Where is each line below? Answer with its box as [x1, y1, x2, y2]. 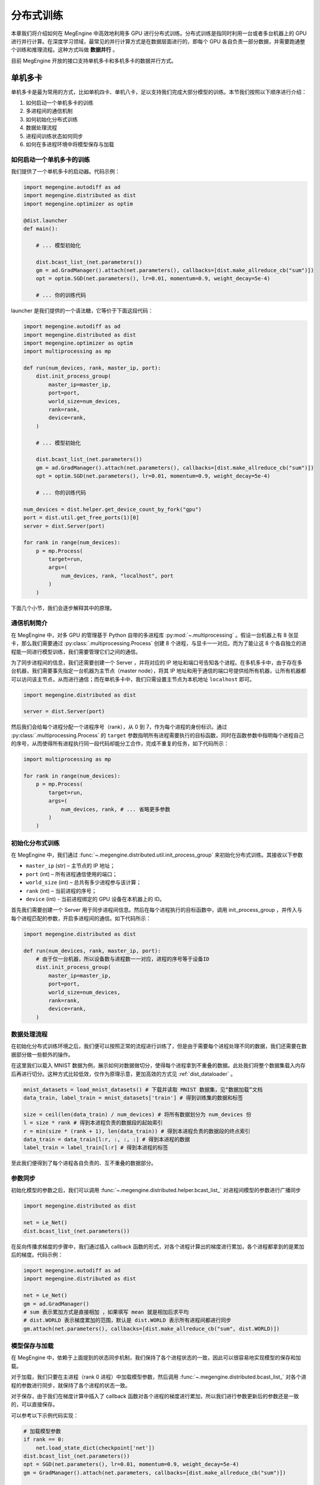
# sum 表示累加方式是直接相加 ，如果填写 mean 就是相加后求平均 [23, 1309, 189, 1315]
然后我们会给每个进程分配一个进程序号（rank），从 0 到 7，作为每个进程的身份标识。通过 [11, 723, 228, 731]
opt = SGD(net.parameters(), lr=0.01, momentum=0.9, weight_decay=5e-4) [23, 1461, 239, 1468]
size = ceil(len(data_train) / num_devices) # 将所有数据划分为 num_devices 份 [23, 1111, 252, 1118]
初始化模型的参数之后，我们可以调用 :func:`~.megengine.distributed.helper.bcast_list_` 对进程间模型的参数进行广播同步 [11, 1187, 302, 1194]
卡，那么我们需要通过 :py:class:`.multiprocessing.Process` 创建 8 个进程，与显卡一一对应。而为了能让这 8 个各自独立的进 [11, 640, 306, 647]
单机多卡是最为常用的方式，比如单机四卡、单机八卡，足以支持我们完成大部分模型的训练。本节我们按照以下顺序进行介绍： [11, 88, 307, 95]
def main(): [23, 226, 59, 232]
